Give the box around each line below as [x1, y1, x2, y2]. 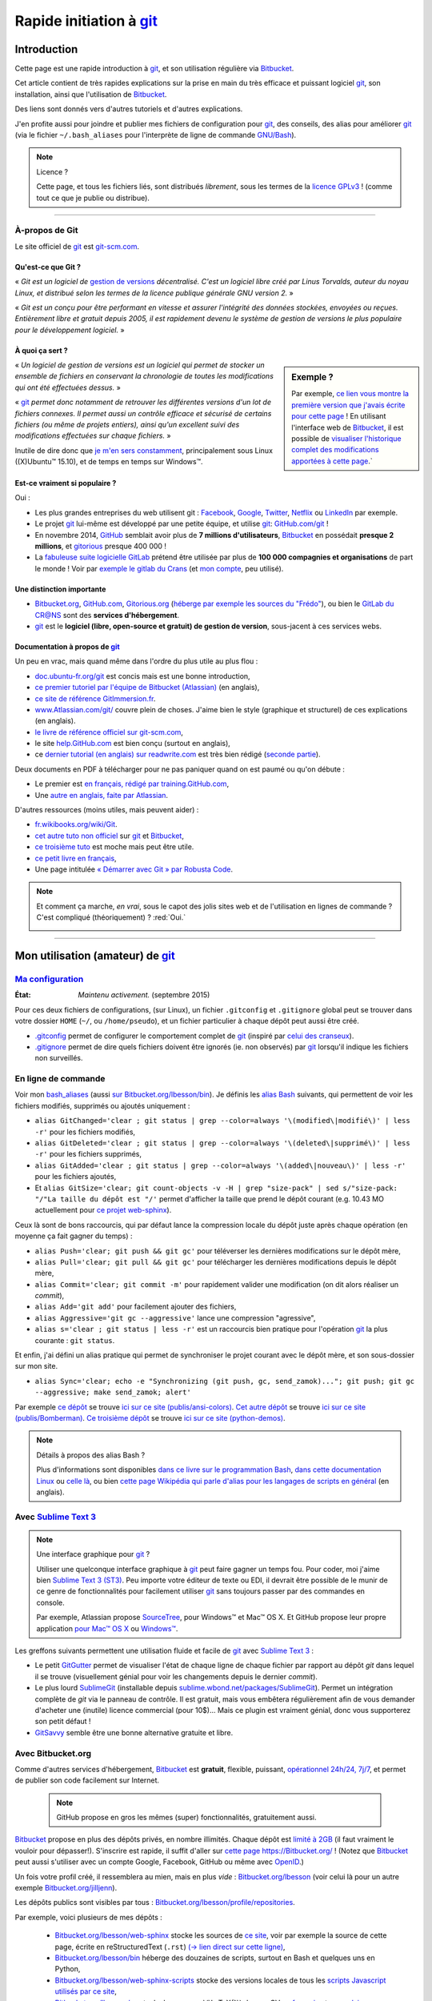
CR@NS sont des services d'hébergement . [34, 610, 180, 620]
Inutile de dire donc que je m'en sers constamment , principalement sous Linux [14, 445, 274, 455]
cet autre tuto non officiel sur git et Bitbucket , [34, 831, 184, 840]
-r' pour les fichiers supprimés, [34, 1149, 142, 1159]
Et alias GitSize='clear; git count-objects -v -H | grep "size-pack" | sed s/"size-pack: [34, 1183, 398, 1193]
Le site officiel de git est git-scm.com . [14, 241, 140, 251]
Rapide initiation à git [14, 12, 158, 30]
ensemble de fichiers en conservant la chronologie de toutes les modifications [14, 371, 274, 381]
